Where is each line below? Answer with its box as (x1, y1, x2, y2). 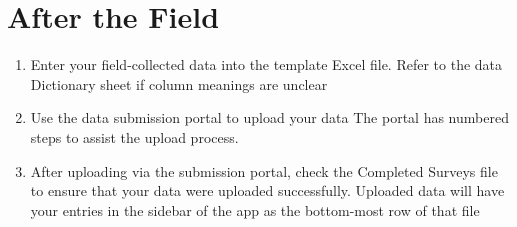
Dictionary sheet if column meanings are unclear (30, 73, 328, 94)
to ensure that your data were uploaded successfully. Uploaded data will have (30, 180, 505, 201)
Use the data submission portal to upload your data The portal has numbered (30, 107, 509, 128)
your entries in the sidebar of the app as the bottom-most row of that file (30, 199, 480, 220)
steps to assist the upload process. (30, 126, 239, 147)
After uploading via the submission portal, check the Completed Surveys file (30, 160, 498, 181)
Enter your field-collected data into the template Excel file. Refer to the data (30, 54, 503, 75)
